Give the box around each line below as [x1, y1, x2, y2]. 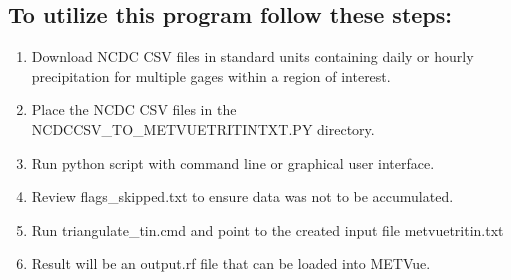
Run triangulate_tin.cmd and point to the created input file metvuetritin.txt [31, 219, 504, 240]
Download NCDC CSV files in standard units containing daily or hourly [31, 46, 474, 67]
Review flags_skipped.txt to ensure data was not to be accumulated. [31, 186, 454, 207]
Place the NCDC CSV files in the [31, 99, 237, 120]
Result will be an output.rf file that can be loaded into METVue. [31, 253, 431, 274]
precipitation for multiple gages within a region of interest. [31, 65, 391, 86]
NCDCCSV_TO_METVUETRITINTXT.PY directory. [31, 118, 375, 139]
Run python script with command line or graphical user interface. [31, 152, 435, 173]
